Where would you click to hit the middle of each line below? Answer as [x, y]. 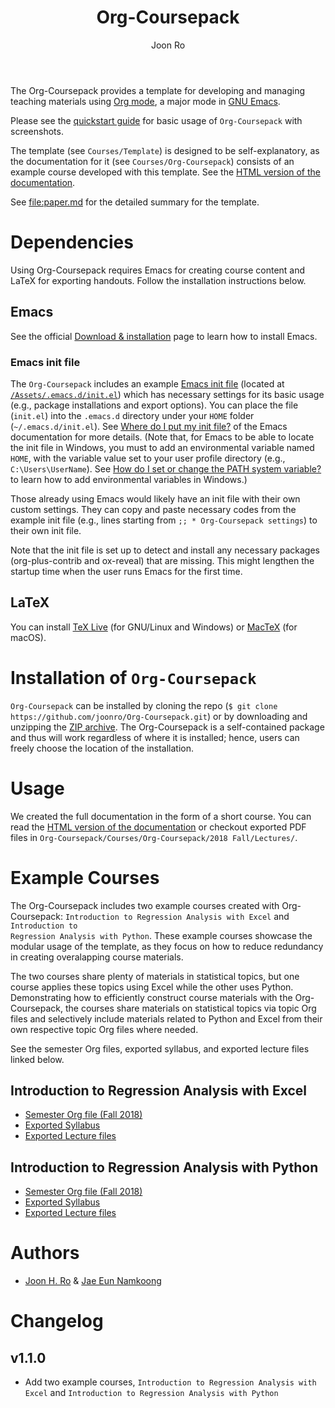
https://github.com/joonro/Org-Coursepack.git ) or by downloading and [159, 716]
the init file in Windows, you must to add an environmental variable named [162, 447]
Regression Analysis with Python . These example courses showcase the [161, 935]
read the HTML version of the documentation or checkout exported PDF [158, 827]
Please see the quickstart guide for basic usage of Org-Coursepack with [156, 120]
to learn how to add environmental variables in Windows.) [129, 479]
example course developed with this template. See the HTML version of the [165, 172]
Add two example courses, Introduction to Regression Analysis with [170, 1382]
